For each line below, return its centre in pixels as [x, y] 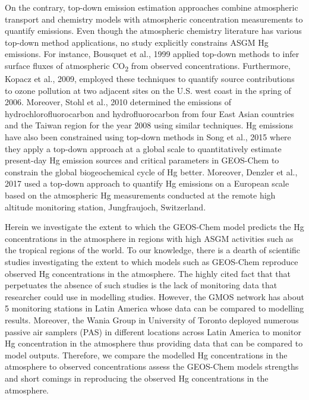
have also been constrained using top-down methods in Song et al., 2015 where [148, 137]
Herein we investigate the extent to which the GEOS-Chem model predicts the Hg [154, 227]
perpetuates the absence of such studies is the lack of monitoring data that [141, 285]
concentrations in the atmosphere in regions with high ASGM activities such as [149, 238]
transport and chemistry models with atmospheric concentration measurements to [154, 19]
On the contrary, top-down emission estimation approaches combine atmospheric [152, 7]
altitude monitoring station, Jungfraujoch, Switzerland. [105, 207]
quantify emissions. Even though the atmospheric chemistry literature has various [153, 31]
